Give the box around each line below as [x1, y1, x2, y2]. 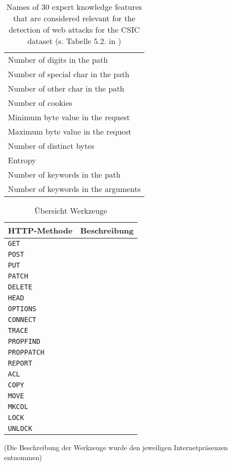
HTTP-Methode [8, 225, 73, 236]
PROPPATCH [8, 348, 45, 356]
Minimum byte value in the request [8, 111, 130, 123]
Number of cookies [8, 97, 72, 108]
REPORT [8, 359, 33, 367]
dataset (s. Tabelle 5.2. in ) [27, 35, 121, 47]
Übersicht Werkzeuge [34, 205, 107, 216]
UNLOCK [8, 424, 33, 432]
